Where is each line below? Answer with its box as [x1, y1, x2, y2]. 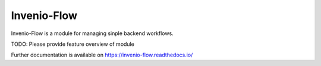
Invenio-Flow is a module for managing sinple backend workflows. [11, 30, 174, 37]
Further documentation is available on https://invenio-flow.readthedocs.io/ [11, 51, 193, 59]
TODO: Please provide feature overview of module [11, 40, 135, 48]
